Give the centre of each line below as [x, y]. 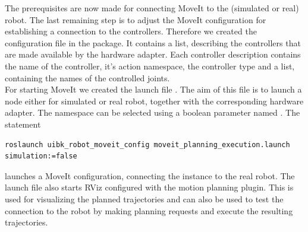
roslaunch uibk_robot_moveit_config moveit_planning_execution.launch [147, 144]
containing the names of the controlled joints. [87, 77]
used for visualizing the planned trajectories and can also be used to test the [144, 198]
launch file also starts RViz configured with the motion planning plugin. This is [149, 187]
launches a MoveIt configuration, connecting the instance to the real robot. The [150, 175]
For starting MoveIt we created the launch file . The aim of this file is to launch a [153, 89]
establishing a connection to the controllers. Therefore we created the [131, 31]
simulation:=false [41, 156]
